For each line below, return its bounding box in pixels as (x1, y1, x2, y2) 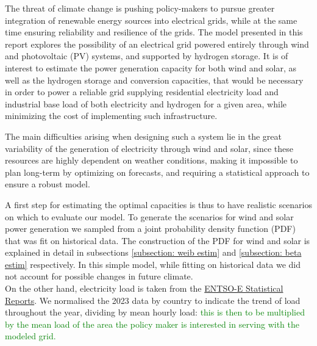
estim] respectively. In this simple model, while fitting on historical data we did (5, 258, 301, 270)
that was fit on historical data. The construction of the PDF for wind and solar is (5, 234, 310, 247)
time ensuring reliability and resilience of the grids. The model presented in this (5, 26, 303, 38)
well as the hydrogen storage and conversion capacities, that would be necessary (5, 73, 304, 86)
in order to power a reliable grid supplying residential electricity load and (5, 85, 279, 98)
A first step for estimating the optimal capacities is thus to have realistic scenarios (5, 198, 313, 211)
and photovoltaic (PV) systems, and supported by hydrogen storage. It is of (5, 49, 288, 62)
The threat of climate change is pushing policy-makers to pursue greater (5, 2, 275, 14)
